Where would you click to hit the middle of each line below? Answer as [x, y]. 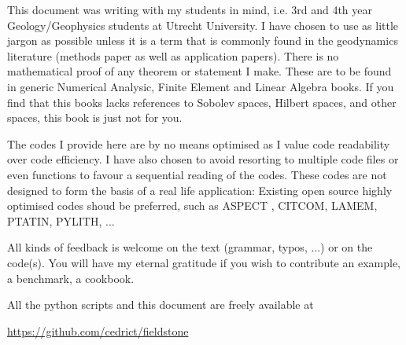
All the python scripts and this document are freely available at [161, 305]
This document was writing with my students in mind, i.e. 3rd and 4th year [190, 9]
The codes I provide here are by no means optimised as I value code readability [199, 143]
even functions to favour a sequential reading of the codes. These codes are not [197, 174]
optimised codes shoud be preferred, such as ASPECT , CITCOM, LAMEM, [192, 206]
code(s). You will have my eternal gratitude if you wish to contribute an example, [204, 262]
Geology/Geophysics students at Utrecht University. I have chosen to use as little [203, 25]
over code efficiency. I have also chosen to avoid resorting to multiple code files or [203, 159]
